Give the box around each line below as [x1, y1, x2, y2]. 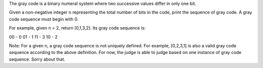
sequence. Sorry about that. [9, 56, 66, 62]
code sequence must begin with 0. [9, 16, 79, 22]
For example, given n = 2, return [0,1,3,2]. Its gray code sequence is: [9, 25, 146, 31]
